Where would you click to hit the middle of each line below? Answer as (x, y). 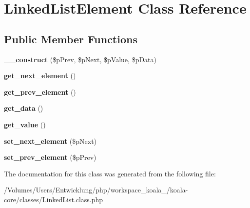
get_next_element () (40, 76)
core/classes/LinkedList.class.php (54, 199)
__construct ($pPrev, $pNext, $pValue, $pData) (80, 59)
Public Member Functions (71, 39)
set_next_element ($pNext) (50, 141)
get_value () (25, 124)
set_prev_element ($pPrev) (50, 157)
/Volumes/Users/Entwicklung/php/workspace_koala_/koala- (96, 190)
